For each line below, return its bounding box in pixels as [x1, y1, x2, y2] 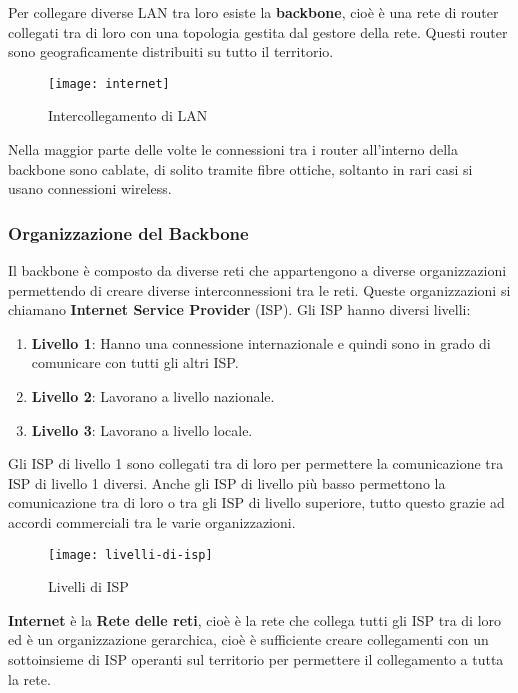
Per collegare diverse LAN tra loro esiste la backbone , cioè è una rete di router [8, 2, 499, 22]
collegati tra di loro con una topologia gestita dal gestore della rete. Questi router [8, 21, 508, 42]
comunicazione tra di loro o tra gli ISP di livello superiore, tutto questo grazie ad [8, 492, 505, 513]
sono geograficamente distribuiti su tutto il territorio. [8, 41, 334, 62]
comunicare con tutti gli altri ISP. [31, 352, 239, 373]
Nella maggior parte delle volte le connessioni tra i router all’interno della [8, 139, 458, 160]
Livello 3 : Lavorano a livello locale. [31, 419, 253, 440]
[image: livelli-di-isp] [48, 547, 213, 562]
